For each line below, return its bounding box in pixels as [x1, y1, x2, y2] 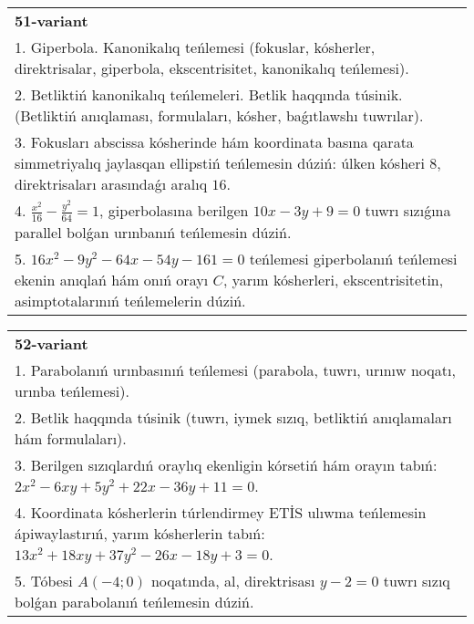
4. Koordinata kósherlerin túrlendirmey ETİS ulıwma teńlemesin [15, 501, 427, 523]
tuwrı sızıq [383, 569, 450, 591]
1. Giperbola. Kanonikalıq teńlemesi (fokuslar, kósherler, [15, 36, 376, 57]
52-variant [15, 332, 88, 354]
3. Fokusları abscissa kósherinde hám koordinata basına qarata [15, 131, 414, 152]
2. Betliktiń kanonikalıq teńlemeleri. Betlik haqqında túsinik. [15, 84, 403, 105]
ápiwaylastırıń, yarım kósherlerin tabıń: [15, 522, 265, 544]
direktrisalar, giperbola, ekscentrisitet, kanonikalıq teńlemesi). [15, 57, 409, 78]
